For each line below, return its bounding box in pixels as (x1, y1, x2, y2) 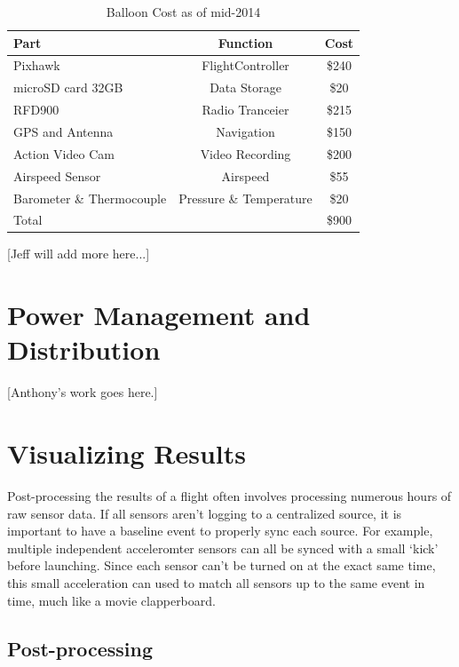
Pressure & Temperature (178, 188, 313, 207)
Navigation (216, 122, 275, 140)
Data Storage (210, 78, 281, 97)
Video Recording (200, 144, 291, 163)
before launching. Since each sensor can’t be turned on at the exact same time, (7, 556, 436, 575)
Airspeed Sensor (13, 166, 101, 185)
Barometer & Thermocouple (13, 188, 167, 207)
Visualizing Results (7, 435, 247, 472)
